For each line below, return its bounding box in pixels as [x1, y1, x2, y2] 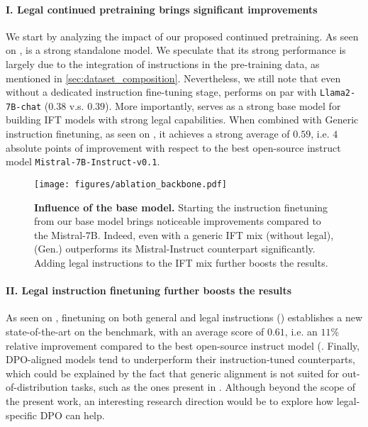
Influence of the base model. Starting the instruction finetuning [34, 199, 328, 214]
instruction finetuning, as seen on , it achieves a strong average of [6, 126, 290, 141]
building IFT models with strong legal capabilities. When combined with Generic [6, 112, 359, 127]
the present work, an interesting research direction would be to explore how [6, 393, 334, 408]
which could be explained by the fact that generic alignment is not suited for [6, 365, 340, 380]
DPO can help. [40, 407, 105, 422]
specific [6, 407, 38, 422]
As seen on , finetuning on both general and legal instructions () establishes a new [6, 310, 363, 325]
